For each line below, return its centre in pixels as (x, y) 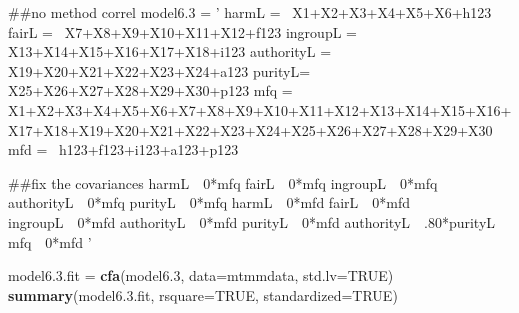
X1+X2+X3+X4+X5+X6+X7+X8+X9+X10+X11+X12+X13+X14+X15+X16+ (260, 109)
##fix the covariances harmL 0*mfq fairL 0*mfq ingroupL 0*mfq (223, 182)
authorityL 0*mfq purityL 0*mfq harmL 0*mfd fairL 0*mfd (209, 202)
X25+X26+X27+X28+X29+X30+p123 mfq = (150, 90)
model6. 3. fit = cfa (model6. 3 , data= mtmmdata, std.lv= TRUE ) (201, 275)
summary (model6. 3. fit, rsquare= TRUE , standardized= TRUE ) (203, 294)
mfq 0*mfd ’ (50, 241)
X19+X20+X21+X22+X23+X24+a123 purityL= (159, 70)
